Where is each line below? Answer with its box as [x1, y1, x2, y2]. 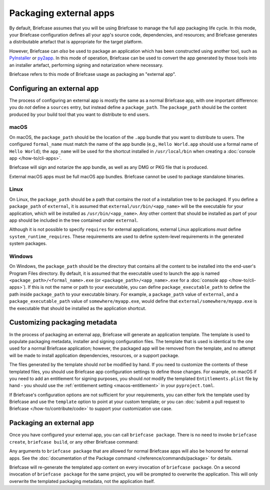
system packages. [9, 240, 47, 247]
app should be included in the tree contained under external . [9, 217, 138, 223]
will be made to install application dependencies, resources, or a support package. [9, 352, 179, 358]
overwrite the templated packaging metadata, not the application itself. [9, 478, 155, 484]
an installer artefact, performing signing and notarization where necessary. [9, 62, 163, 68]
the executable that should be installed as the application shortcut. [9, 305, 146, 311]
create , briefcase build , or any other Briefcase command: [9, 439, 138, 445]
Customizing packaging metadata [9, 318, 117, 327]
